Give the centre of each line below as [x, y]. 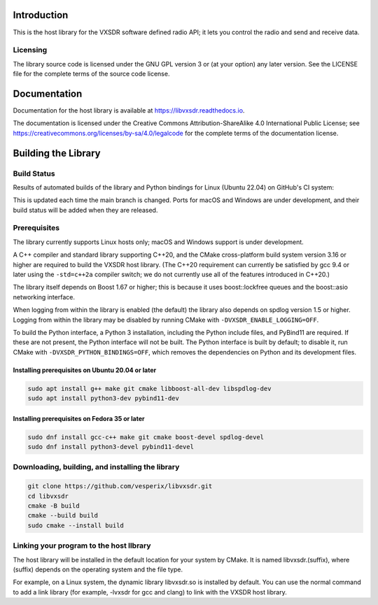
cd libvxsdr [48, 496]
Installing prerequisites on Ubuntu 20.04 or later [85, 370]
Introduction [41, 15]
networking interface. [44, 297]
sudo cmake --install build [76, 525]
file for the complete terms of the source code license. [91, 74]
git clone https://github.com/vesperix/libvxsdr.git [120, 486]
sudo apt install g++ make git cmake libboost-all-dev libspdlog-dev [149, 389]
